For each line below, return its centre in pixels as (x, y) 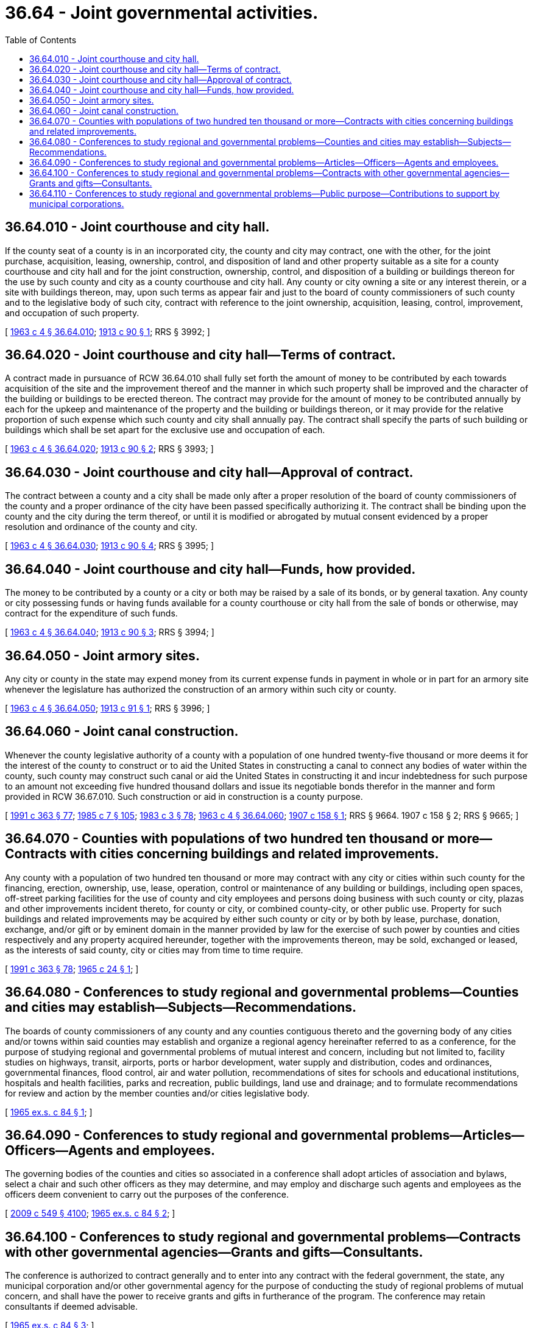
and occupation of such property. (72, 313)
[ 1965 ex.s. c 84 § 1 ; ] (49, 1112)
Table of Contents (41, 40)
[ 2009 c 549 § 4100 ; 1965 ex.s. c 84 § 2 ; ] (90, 1213)
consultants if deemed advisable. (71, 1307)
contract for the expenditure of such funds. (91, 613)
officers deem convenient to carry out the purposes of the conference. (147, 1195)
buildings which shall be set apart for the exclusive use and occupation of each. (165, 430)
